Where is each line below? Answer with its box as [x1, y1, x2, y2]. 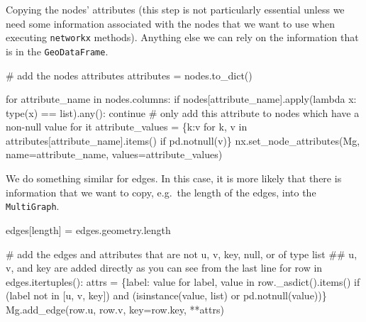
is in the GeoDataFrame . [6, 43, 109, 58]
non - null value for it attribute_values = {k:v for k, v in [6, 119, 248, 134]
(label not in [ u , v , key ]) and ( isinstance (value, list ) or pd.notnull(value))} [6, 288, 327, 303]
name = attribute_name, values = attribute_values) [6, 147, 223, 162]
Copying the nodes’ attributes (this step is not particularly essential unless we [6, 2, 345, 16]
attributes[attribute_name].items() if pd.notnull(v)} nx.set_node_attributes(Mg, [6, 133, 360, 148]
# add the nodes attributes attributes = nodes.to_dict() [6, 67, 253, 82]
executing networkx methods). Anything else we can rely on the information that [6, 30, 359, 45]
